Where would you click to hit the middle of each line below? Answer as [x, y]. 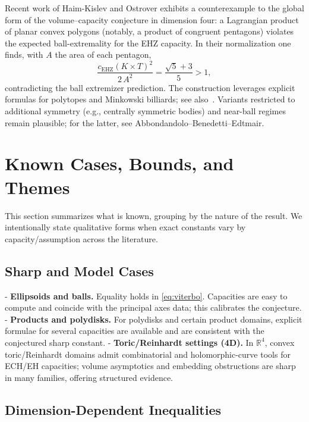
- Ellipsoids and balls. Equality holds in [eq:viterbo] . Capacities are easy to [146, 296]
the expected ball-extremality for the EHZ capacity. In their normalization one [148, 43]
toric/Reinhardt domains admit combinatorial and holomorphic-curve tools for [148, 354]
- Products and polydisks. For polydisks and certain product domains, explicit [154, 319]
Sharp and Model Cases [79, 271]
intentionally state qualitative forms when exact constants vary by [125, 227]
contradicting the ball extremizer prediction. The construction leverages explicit [150, 87]
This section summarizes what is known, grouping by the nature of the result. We [154, 215]
